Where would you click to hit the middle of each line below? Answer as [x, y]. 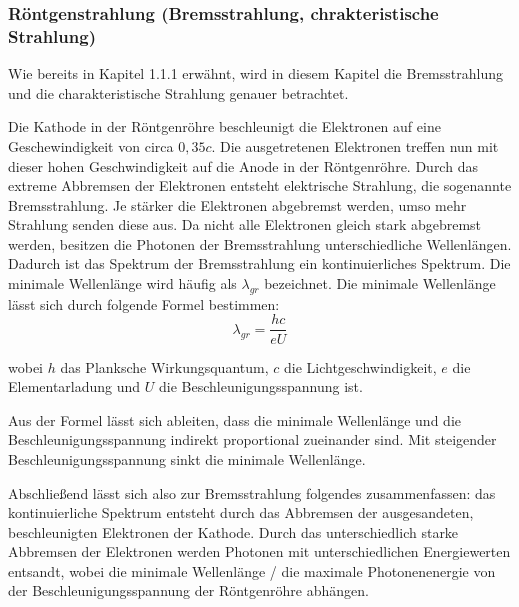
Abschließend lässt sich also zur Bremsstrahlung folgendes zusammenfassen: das [252, 492]
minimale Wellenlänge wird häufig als [122, 283]
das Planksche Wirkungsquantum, [164, 366]
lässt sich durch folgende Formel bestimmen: [144, 303]
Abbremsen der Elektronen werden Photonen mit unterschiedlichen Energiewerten [259, 551]
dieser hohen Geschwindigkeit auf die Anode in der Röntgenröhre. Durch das [243, 165]
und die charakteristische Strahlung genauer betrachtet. [178, 92]
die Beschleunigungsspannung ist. [260, 386]
